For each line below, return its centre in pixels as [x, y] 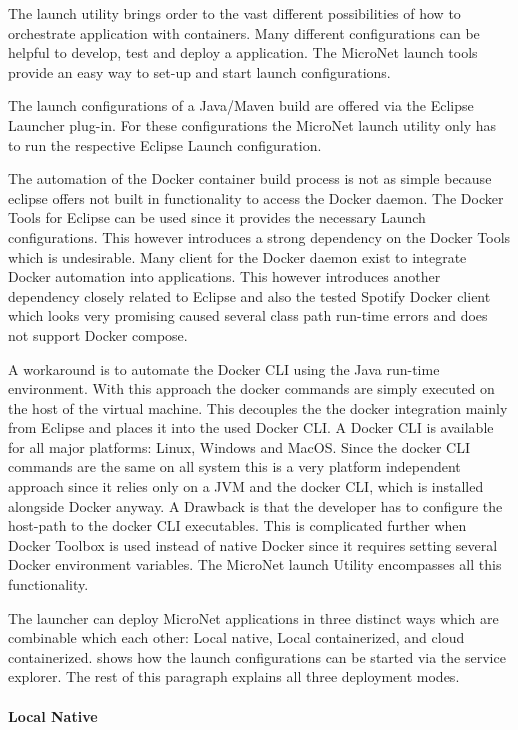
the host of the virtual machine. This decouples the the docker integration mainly [258, 407]
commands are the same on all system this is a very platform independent [234, 466]
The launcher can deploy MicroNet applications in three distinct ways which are [253, 617]
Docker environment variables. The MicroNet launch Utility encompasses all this [255, 564]
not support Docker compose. [98, 334]
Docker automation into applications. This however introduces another [224, 276]
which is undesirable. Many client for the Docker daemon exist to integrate [237, 256]
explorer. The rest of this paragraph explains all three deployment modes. [234, 676]
